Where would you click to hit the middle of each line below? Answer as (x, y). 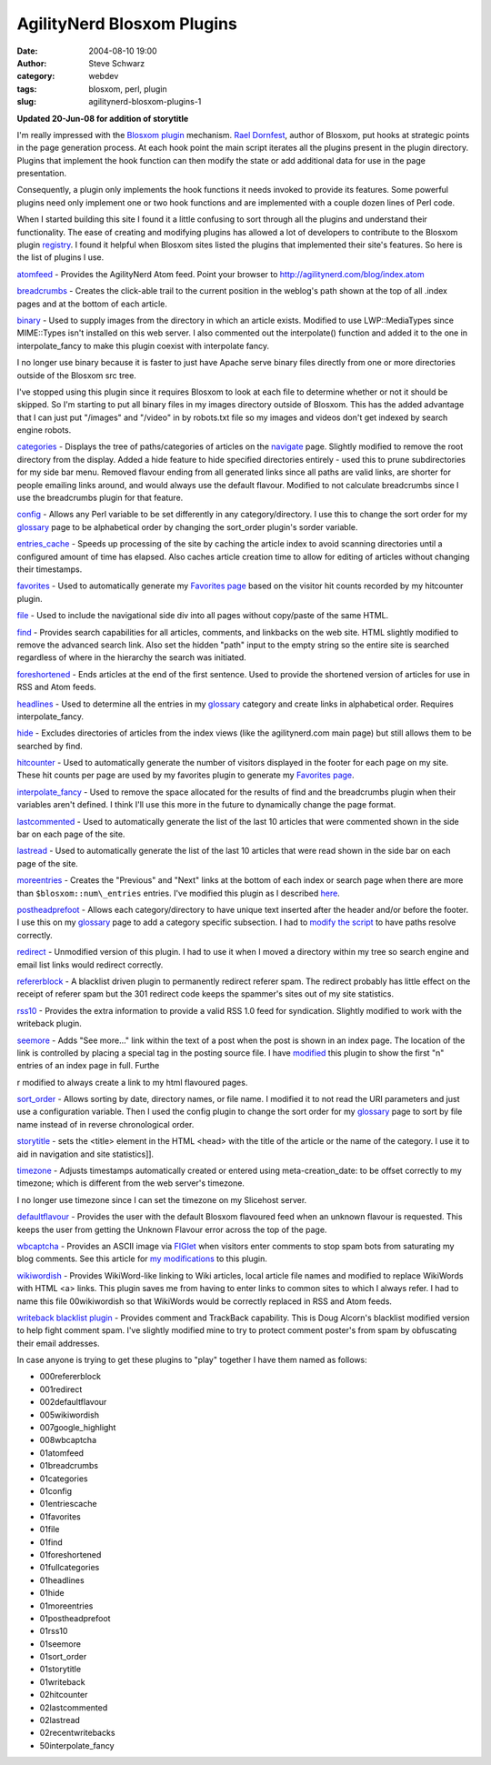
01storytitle (60, 1670)
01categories (64, 1479)
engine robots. (44, 430)
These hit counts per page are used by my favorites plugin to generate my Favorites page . (185, 775)
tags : (27, 89)
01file (50, 1529)
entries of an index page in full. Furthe (88, 1066)
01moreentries (66, 1606)
